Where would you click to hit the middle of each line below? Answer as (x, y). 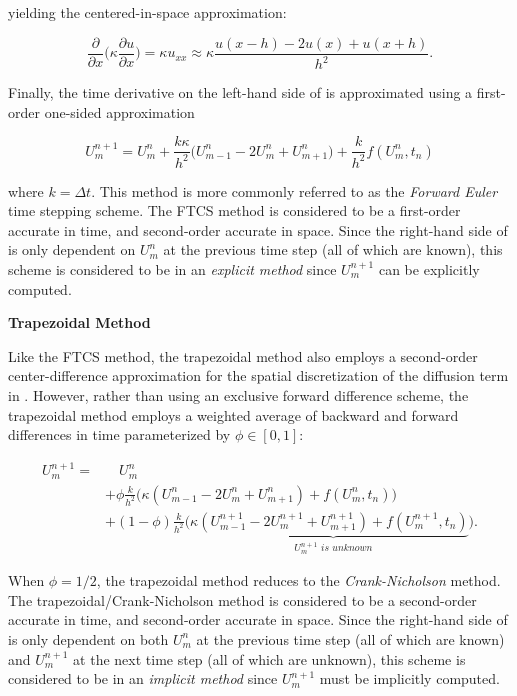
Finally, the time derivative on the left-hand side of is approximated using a (240, 92)
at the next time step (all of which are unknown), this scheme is (269, 658)
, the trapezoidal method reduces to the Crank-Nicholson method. (298, 580)
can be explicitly (429, 268)
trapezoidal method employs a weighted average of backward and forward (233, 414)
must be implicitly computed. (409, 678)
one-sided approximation (119, 111)
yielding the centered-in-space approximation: (147, 12)
